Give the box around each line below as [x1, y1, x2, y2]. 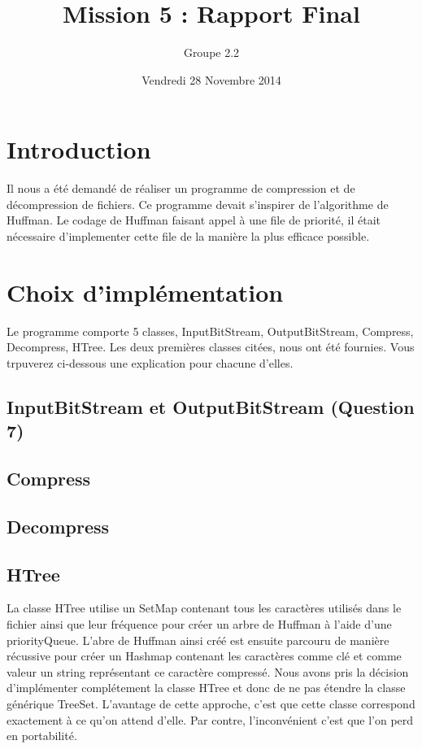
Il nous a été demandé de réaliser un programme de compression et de [7, 180, 355, 197]
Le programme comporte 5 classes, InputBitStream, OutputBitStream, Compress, [7, 322, 414, 339]
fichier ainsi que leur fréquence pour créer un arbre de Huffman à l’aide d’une [7, 616, 392, 633]
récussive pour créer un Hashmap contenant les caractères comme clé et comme [7, 647, 402, 664]
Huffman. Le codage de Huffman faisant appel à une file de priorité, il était [7, 211, 381, 229]
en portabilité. [7, 727, 77, 744]
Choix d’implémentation [7, 275, 284, 308]
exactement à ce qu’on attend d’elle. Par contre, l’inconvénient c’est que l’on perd [7, 711, 414, 728]
